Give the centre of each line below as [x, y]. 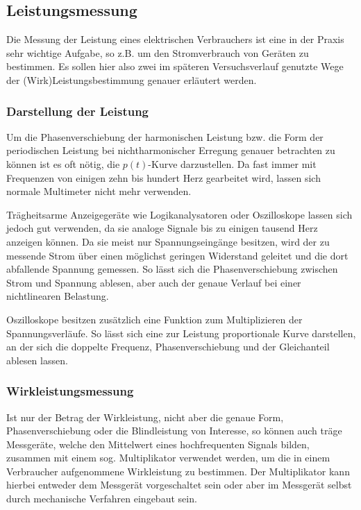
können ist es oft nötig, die [63, 163]
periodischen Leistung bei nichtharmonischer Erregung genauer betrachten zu [171, 150]
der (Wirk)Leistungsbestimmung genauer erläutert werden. [132, 79]
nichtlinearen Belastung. [58, 296]
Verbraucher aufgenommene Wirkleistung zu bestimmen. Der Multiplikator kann [178, 471]
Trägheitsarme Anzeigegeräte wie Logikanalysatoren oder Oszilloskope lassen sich [179, 214]
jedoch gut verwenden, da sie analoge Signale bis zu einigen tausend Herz [162, 228]
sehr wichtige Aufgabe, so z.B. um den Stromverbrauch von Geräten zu [158, 52]
